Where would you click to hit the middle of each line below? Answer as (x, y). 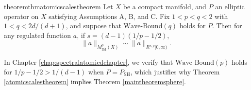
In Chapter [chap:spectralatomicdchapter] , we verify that (89, 62)
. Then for (227, 26)
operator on (21, 16)
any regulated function (38, 35)
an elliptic (230, 6)
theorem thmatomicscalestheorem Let (59, 6)
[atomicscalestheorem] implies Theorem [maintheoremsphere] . (95, 81)
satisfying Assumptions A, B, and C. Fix (109, 16)
